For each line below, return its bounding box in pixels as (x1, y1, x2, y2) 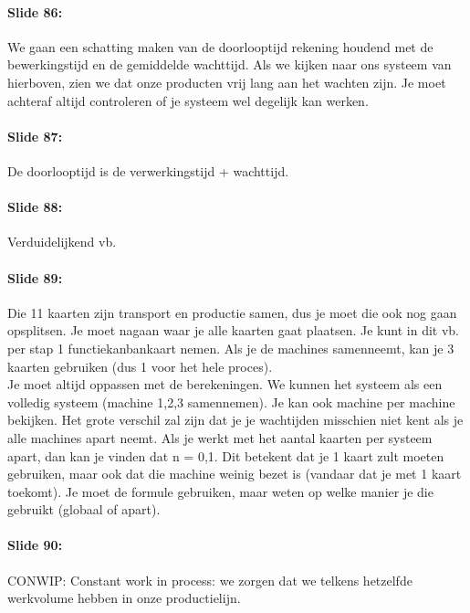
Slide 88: (7, 197, 63, 217)
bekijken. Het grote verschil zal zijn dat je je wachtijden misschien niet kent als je (7, 410, 464, 429)
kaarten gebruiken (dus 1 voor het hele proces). (7, 356, 273, 375)
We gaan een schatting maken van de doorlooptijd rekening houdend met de (7, 37, 433, 56)
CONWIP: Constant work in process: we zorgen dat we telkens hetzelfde (7, 570, 413, 589)
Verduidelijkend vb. (7, 232, 117, 251)
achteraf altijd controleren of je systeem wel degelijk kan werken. (7, 90, 369, 110)
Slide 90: (7, 535, 63, 555)
